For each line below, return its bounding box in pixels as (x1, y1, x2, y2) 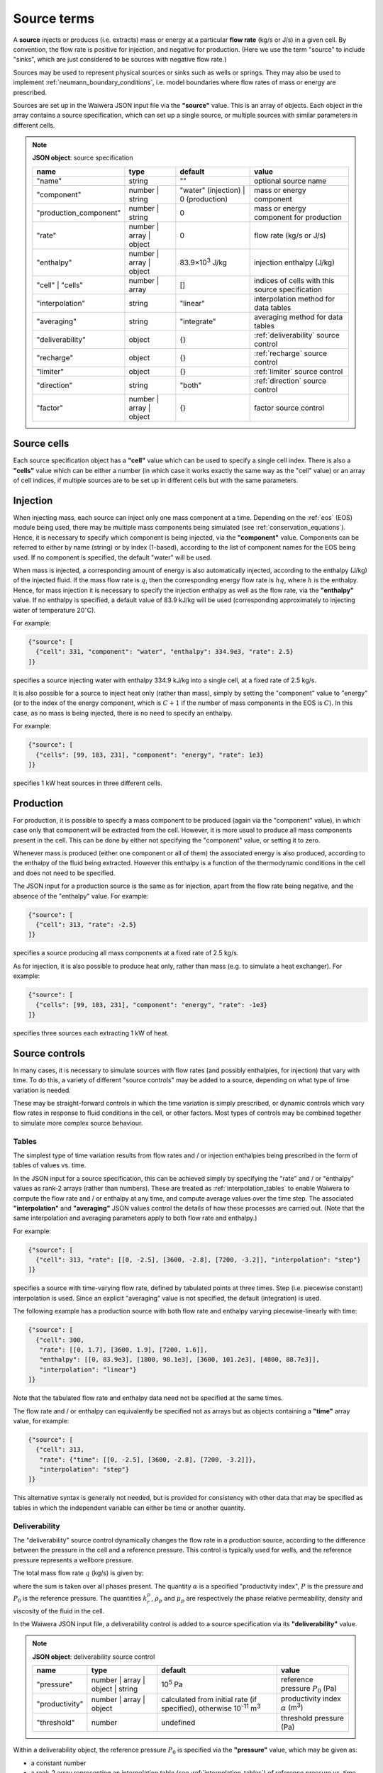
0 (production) (179, 194, 228, 204)
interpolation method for (254, 294, 335, 304)
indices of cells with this (254, 275, 335, 285)
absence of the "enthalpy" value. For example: (13, 891, 149, 900)
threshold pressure (280, 1713, 344, 1723)
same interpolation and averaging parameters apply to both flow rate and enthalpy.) (13, 1213, 257, 1223)
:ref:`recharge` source (254, 348, 328, 358)
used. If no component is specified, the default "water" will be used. (13, 553, 212, 562)
